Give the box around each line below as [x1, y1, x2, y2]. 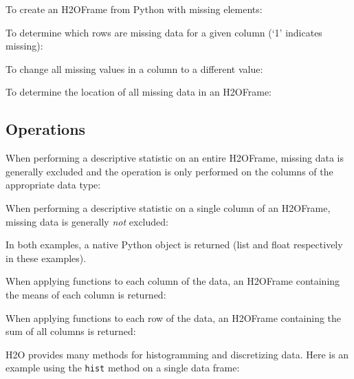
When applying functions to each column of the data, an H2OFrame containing [5, 274, 340, 288]
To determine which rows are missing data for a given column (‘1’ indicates [5, 25, 322, 39]
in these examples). [5, 250, 87, 265]
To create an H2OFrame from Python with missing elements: [5, 2, 263, 16]
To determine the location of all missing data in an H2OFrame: [5, 85, 272, 99]
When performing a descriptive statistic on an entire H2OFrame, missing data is [5, 151, 344, 165]
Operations [5, 118, 86, 140]
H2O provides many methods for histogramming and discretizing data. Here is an [5, 347, 349, 361]
